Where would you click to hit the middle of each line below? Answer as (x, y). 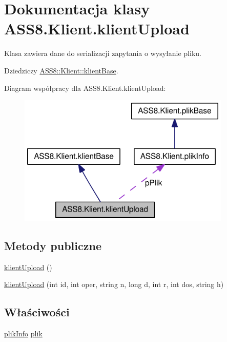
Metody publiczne (53, 245)
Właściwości (37, 312)
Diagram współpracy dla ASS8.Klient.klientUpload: (85, 88)
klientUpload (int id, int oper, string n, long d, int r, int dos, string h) (114, 284)
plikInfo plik (23, 334)
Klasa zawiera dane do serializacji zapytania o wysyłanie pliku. (103, 53)
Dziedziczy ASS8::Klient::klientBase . (61, 70)
